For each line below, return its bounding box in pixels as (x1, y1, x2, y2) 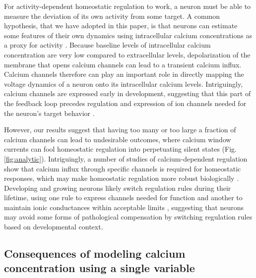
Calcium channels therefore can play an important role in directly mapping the (4, 69, 244, 79)
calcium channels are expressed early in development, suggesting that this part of (4, 88, 251, 99)
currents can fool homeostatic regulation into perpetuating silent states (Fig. (4, 144, 237, 154)
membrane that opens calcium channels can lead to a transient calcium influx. (4, 59, 242, 69)
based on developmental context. (4, 222, 103, 232)
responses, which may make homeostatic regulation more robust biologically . (4, 173, 239, 183)
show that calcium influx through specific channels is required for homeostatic (4, 163, 241, 173)
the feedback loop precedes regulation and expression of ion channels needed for (4, 98, 247, 108)
